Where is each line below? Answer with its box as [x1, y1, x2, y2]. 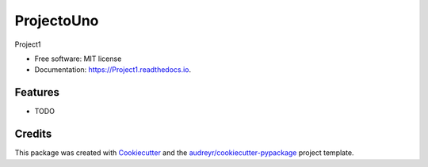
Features [14, 85, 59, 99]
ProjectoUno [14, 12, 99, 29]
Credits [14, 127, 52, 141]
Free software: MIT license [34, 54, 122, 63]
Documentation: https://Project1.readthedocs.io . [34, 65, 192, 74]
